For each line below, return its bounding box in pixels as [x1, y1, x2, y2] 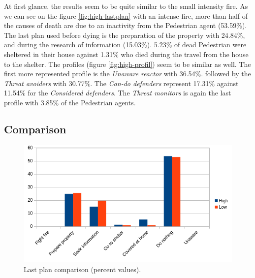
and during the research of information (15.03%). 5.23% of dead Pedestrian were [4, 39, 247, 50]
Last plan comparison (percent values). [24, 264, 141, 274]
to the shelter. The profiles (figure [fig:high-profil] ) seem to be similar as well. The [4, 59, 251, 69]
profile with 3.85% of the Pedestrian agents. [4, 97, 136, 107]
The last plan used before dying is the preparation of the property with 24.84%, [4, 30, 245, 40]
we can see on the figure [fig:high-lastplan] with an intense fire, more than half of [4, 10, 248, 21]
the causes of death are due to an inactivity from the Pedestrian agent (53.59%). [4, 20, 247, 31]
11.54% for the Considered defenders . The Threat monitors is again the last [4, 88, 231, 98]
